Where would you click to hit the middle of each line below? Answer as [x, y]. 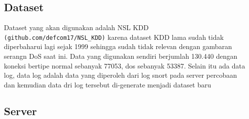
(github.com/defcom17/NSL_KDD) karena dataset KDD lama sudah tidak [114, 37]
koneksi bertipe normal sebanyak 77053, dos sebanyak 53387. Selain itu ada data [124, 65]
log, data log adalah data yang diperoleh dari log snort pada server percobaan [121, 75]
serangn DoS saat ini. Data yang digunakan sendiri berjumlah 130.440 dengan [121, 56]
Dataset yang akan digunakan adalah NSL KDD [76, 27]
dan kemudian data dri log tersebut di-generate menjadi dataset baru [108, 84]
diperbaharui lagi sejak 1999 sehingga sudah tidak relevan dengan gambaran [118, 46]
